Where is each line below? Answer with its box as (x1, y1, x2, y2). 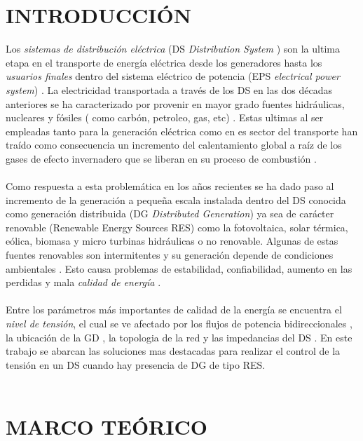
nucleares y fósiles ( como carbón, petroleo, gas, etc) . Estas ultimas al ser (6, 110, 324, 125)
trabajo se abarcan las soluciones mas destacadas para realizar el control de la (6, 344, 341, 358)
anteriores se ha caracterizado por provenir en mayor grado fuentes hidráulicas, (6, 96, 345, 111)
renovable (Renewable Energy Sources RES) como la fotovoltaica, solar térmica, (6, 219, 348, 234)
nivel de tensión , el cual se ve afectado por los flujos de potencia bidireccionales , (6, 316, 352, 330)
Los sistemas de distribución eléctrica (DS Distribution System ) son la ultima (6, 41, 340, 56)
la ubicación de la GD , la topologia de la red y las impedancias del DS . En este (6, 330, 352, 344)
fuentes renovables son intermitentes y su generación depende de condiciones (6, 247, 334, 262)
